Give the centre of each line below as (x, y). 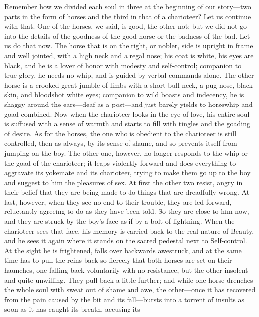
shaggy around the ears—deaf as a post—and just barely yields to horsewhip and (129, 104)
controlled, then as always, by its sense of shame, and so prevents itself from (121, 143)
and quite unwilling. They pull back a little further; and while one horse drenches (129, 279)
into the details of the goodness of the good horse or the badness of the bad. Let (127, 36)
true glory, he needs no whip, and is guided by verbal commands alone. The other (129, 75)
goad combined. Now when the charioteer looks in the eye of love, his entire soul (127, 114)
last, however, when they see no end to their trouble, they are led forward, (118, 201)
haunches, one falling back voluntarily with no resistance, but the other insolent (126, 270)
